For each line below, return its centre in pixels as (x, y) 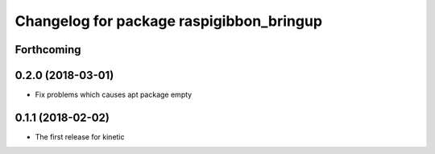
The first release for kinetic (80, 136)
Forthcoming (48, 50)
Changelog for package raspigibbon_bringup (168, 21)
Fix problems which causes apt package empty (114, 95)
